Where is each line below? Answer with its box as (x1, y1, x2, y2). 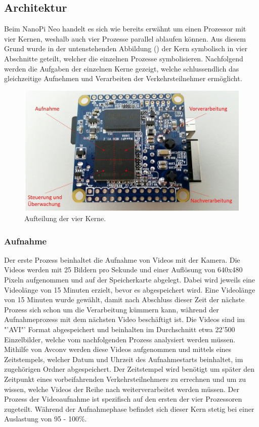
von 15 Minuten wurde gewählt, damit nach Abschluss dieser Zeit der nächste (4, 294, 245, 305)
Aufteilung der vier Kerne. (24, 213, 106, 224)
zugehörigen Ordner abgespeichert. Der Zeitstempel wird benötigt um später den (4, 364, 254, 374)
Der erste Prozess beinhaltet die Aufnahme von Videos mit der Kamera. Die (4, 254, 240, 265)
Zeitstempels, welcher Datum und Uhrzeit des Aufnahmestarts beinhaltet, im (4, 353, 243, 364)
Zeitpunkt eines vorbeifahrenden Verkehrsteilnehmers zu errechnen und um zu (4, 373, 246, 384)
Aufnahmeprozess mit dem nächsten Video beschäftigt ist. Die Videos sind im (4, 314, 245, 325)
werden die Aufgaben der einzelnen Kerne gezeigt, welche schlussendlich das (4, 63, 239, 74)
